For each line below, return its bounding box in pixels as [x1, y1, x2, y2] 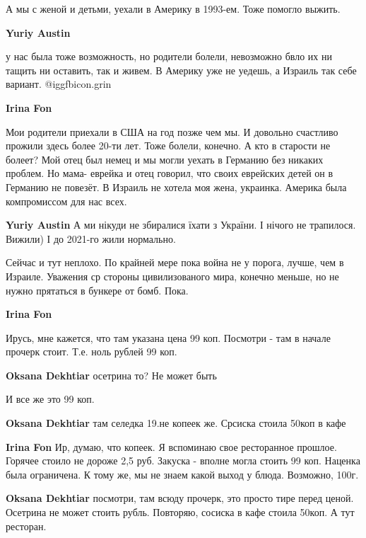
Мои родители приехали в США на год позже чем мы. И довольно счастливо [6, 124, 338, 139]
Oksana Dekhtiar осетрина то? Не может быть [6, 367, 217, 382]
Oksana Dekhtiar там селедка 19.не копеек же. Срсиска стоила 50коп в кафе [6, 416, 346, 430]
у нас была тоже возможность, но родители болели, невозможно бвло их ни [6, 49, 332, 64]
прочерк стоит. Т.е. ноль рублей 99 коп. [6, 344, 177, 359]
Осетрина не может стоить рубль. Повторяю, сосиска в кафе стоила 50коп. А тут [6, 505, 355, 520]
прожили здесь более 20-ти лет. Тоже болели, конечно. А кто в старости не [6, 138, 331, 153]
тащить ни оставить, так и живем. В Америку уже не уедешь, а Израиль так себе [6, 62, 357, 77]
